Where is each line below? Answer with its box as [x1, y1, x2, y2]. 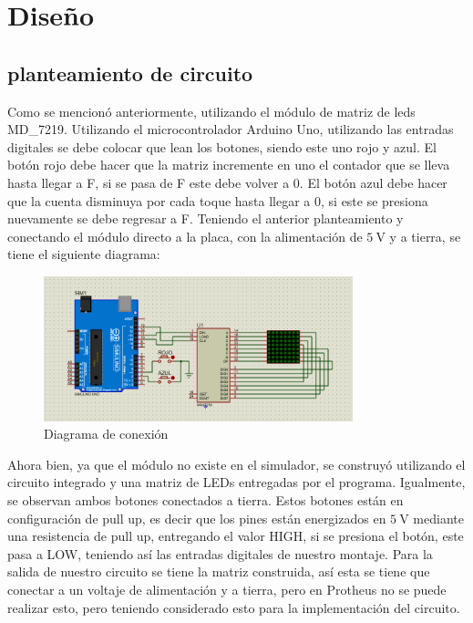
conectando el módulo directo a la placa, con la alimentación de [7, 226, 363, 245]
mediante [413, 508, 464, 527]
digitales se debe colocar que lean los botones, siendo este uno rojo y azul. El [7, 137, 437, 156]
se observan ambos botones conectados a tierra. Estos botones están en [7, 491, 404, 510]
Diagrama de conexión [44, 424, 169, 443]
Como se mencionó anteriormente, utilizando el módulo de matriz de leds [7, 101, 416, 120]
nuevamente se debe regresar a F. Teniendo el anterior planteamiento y [7, 209, 404, 228]
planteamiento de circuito [7, 58, 253, 87]
